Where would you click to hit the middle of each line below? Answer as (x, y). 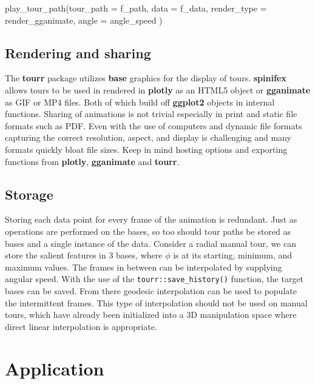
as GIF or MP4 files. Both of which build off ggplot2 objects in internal (140, 102)
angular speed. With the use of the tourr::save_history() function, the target (154, 279)
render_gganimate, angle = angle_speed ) (84, 20)
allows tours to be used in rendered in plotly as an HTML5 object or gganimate (158, 89)
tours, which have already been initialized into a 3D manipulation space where (151, 315)
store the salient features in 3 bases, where (84, 255)
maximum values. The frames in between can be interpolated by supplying (144, 267)
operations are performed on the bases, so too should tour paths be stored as (148, 231)
